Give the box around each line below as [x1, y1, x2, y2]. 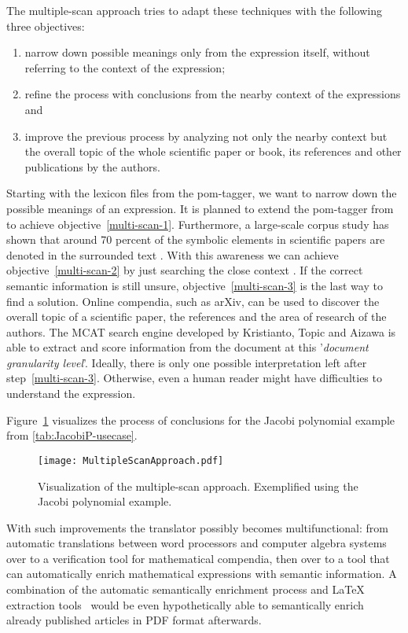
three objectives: [6, 17, 85, 34]
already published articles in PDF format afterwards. [6, 612, 262, 628]
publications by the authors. [24, 158, 160, 175]
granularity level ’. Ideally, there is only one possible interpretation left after [6, 354, 367, 370]
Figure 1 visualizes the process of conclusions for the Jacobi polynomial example [6, 411, 395, 428]
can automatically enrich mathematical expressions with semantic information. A [6, 565, 397, 582]
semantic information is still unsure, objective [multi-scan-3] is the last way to [6, 277, 383, 293]
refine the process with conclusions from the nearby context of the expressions [24, 86, 401, 102]
